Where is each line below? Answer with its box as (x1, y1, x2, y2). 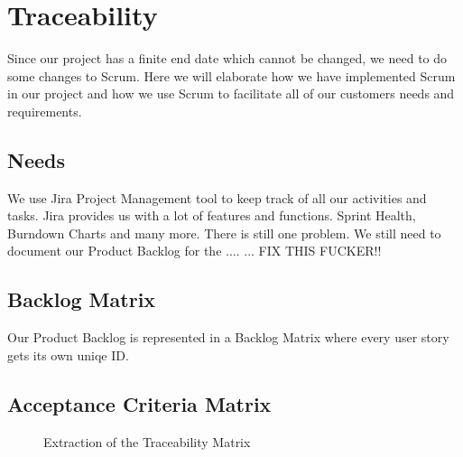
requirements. (7, 101, 82, 120)
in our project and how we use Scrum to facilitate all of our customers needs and (7, 84, 455, 103)
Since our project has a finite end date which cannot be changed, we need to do (7, 49, 448, 68)
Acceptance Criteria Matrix (7, 389, 272, 417)
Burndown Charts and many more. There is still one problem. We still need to (7, 223, 441, 242)
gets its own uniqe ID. (7, 345, 129, 364)
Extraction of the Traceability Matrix (43, 432, 251, 451)
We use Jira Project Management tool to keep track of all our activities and (7, 188, 427, 207)
